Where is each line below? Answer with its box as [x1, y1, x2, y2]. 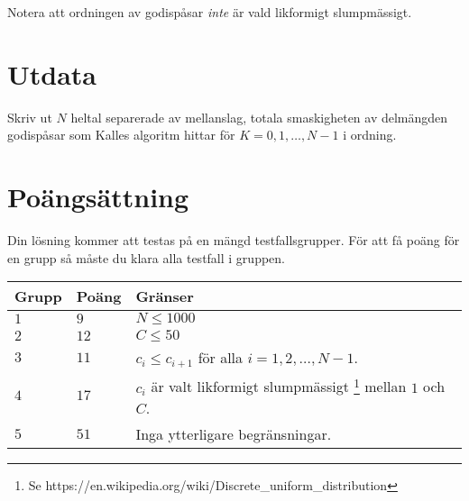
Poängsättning [7, 178, 189, 215]
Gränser [135, 286, 194, 307]
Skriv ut [7, 107, 52, 126]
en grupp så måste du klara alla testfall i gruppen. [7, 248, 285, 267]
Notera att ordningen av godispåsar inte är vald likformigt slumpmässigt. [7, 3, 412, 21]
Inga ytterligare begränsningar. [135, 423, 332, 444]
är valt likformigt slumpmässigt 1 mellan [151, 373, 407, 397]
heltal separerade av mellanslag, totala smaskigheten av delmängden [70, 107, 448, 126]
